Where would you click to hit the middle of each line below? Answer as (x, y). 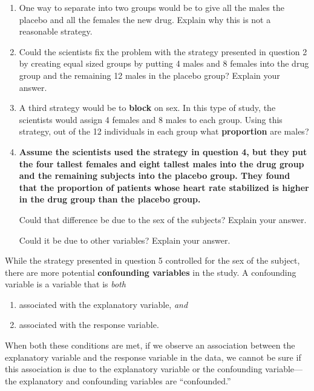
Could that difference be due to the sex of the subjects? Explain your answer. (163, 219)
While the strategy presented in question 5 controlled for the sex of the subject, (152, 260)
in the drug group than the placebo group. (110, 199)
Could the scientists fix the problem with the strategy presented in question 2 (163, 51)
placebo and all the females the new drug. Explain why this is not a (145, 19)
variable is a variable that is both (65, 284)
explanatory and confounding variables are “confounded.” (125, 380)
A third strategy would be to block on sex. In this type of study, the (147, 108)
